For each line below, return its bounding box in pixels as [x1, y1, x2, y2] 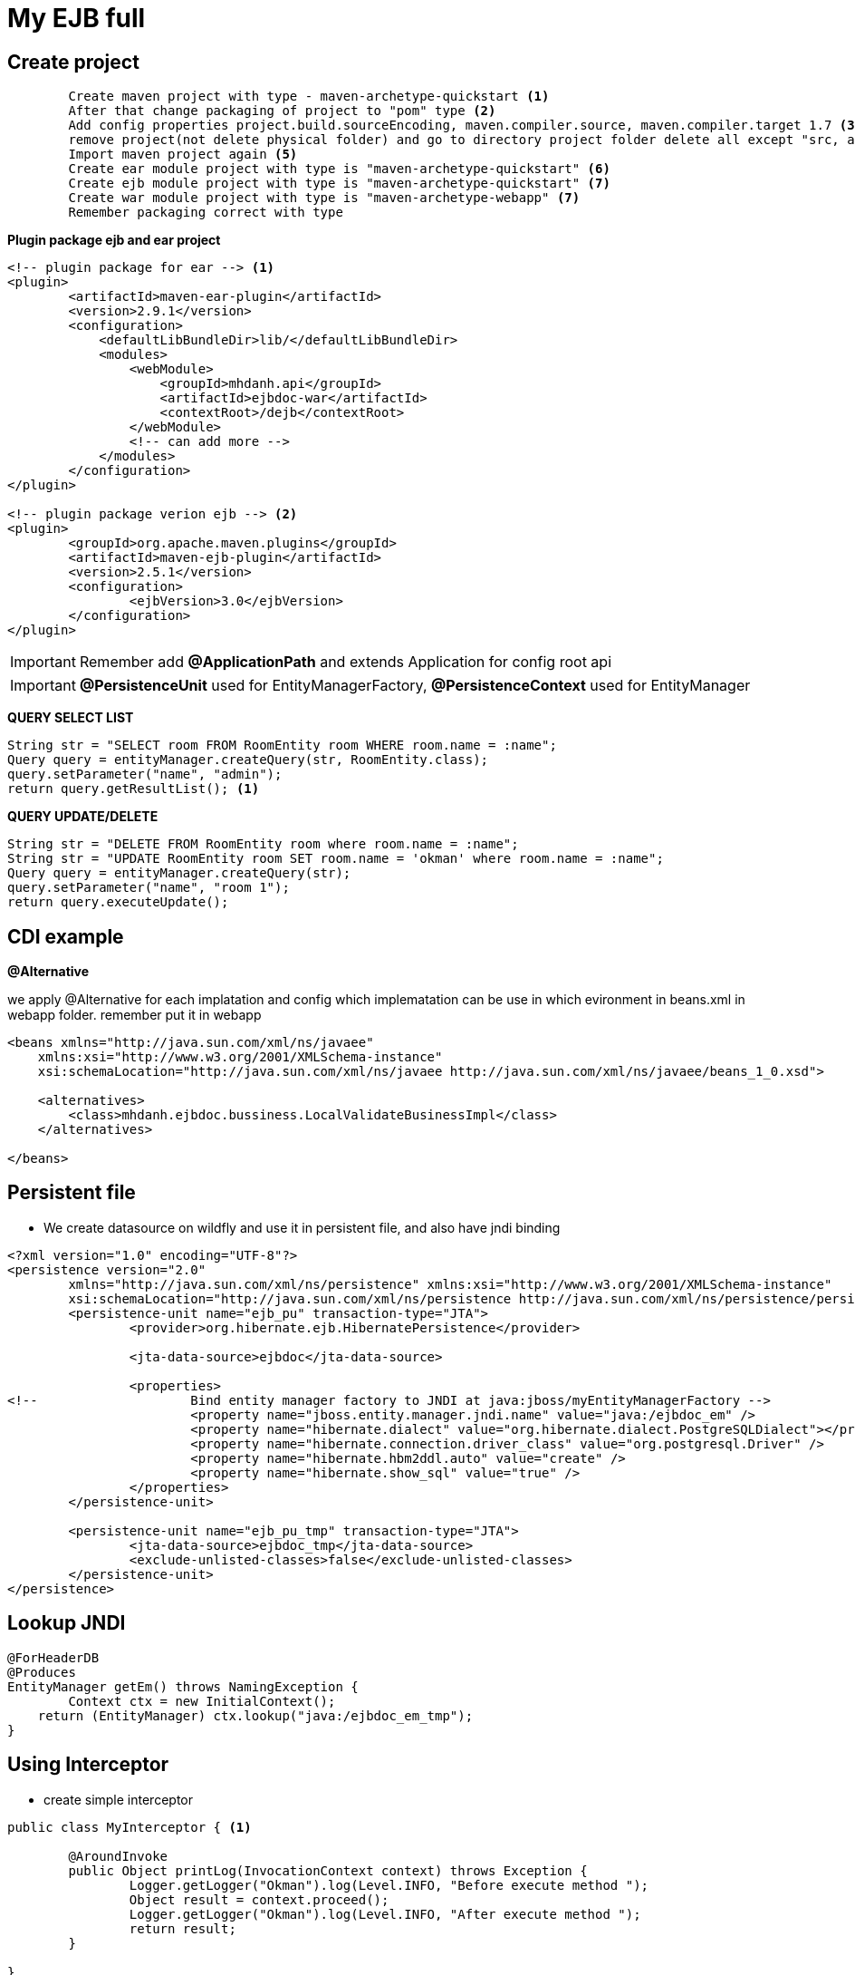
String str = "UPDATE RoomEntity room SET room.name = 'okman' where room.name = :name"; [7, 851, 664, 866]
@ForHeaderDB [7, 1650, 100, 1665]
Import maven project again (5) [68, 147, 298, 162]
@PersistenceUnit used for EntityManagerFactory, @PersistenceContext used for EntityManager [79, 676, 751, 695]
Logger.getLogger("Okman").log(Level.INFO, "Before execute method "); [129, 1877, 649, 1893]
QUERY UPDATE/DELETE [7, 808, 159, 825]
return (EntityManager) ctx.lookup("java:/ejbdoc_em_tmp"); [37, 1708, 474, 1723]
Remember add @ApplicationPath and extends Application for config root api [79, 653, 612, 672]
